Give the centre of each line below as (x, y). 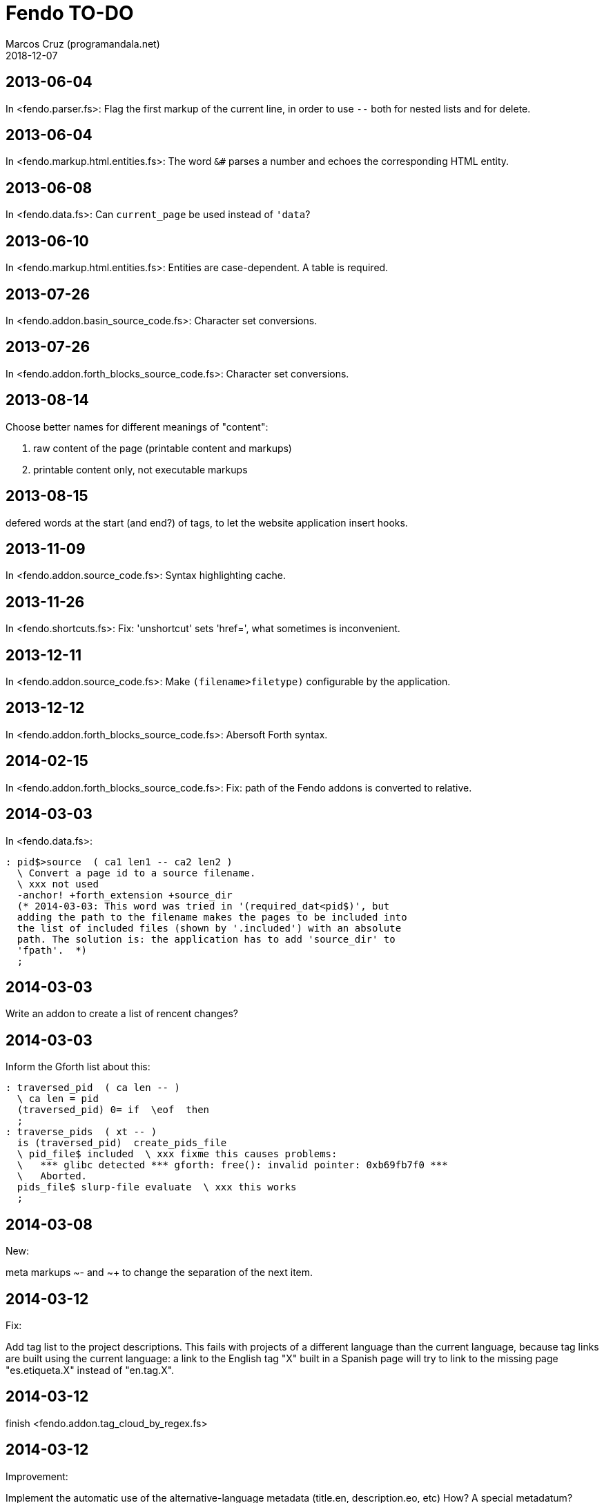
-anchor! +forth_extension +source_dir (125, 895)
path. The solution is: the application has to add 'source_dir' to (206, 939)
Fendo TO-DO (70, 13)
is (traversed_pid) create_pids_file (122, 1143)
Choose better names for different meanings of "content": (137, 426)
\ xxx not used (58, 884)
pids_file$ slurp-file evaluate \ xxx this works (157, 1187)
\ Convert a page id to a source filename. (136, 873)
